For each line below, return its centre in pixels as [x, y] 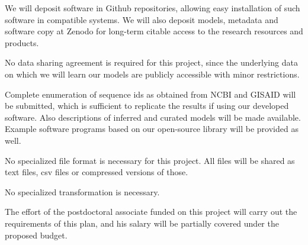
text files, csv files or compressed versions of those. [97, 172]
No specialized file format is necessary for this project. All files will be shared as [150, 160]
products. [22, 42]
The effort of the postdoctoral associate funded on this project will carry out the [151, 212]
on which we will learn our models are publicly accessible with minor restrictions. [152, 74]
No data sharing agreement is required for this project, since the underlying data [151, 62]
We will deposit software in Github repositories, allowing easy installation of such [153, 8]
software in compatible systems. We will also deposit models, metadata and [142, 19]
